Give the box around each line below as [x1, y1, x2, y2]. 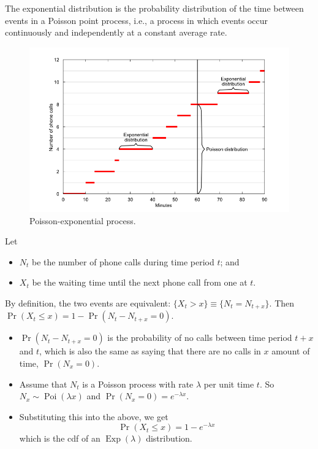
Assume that [19, 377, 67, 390]
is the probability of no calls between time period [107, 331, 292, 344]
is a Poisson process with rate [82, 377, 194, 390]
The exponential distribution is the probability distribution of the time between [5, 2, 304, 14]
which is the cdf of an [19, 432, 100, 445]
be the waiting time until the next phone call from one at [32, 276, 248, 289]
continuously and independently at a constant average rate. [5, 26, 227, 39]
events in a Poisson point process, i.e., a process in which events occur [5, 14, 268, 26]
